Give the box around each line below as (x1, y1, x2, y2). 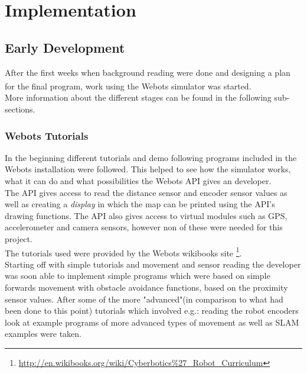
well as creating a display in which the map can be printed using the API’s (5, 198, 275, 210)
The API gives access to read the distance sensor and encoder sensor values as (5, 186, 288, 198)
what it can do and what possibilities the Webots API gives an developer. (5, 175, 272, 187)
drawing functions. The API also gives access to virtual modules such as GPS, (5, 209, 288, 221)
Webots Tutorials (5, 128, 89, 143)
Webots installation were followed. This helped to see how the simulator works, (5, 163, 291, 175)
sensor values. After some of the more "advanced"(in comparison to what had (5, 292, 283, 305)
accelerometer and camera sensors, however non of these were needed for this (5, 221, 283, 233)
